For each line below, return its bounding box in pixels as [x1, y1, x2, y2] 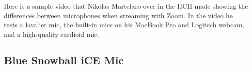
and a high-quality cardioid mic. [4, 29, 99, 39]
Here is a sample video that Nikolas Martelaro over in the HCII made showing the [4, 1, 248, 11]
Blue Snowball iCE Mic [4, 52, 124, 67]
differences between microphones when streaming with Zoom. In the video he [4, 10, 233, 20]
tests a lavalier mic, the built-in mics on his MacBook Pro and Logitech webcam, [4, 20, 244, 30]
